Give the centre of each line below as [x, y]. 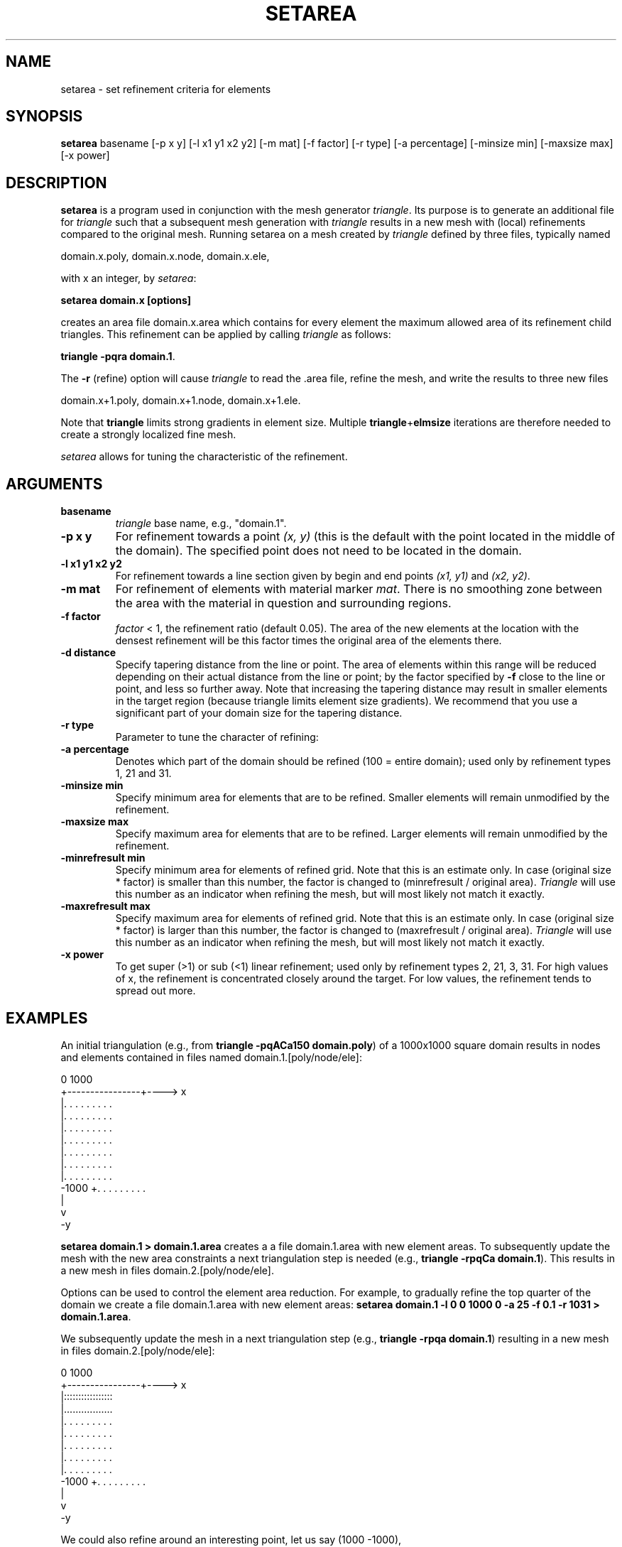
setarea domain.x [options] [126, 300]
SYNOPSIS [44, 116]
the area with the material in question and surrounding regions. [283, 603]
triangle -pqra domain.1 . [118, 357]
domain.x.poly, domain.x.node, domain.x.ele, [165, 256]
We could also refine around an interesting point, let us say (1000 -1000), [231, 1539]
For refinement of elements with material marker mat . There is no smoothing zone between [359, 589]
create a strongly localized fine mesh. [148, 435]
